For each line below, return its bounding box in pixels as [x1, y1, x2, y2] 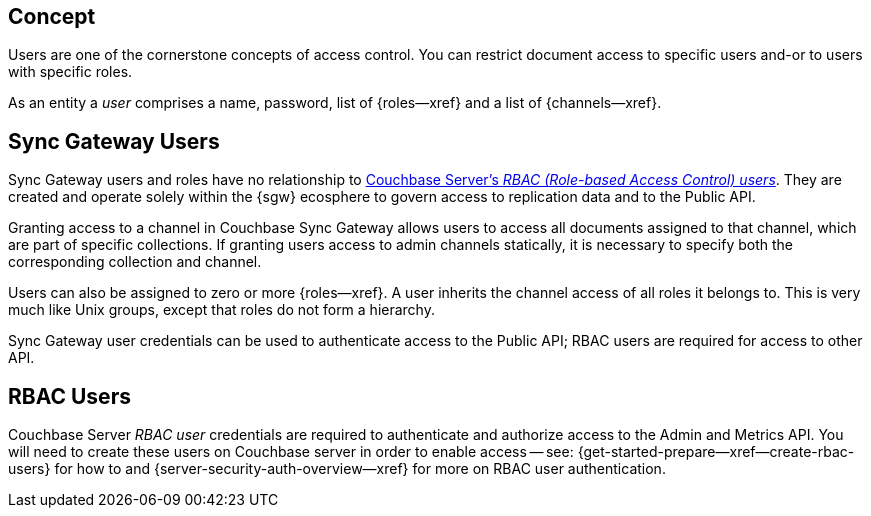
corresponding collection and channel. [8, 253, 262, 271]
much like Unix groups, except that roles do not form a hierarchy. [8, 301, 435, 319]
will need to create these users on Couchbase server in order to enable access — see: [8, 443, 574, 461]
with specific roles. [8, 63, 133, 81]
